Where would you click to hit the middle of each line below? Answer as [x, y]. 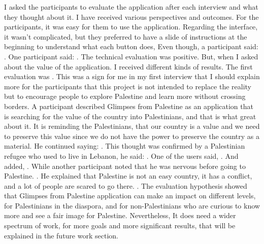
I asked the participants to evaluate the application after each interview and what [131, 7]
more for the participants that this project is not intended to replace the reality [128, 86]
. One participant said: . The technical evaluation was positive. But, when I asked [131, 56]
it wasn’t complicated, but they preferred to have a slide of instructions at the [126, 36]
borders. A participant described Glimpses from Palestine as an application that [129, 106]
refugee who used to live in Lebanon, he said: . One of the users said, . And [121, 155]
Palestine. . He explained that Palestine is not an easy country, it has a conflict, [128, 176]
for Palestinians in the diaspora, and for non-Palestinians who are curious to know [132, 205]
